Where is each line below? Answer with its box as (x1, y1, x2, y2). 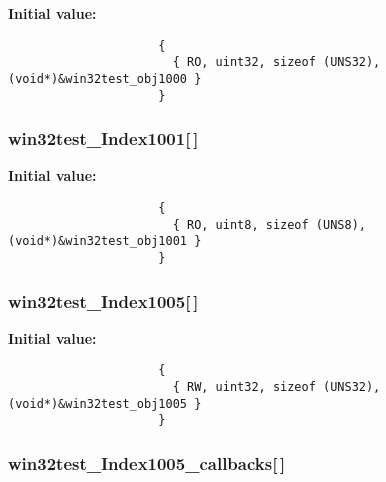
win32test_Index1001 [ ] (8, 126, 199, 151)
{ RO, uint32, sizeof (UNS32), (172, 55, 381, 70)
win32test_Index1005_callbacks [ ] (8, 451, 286, 476)
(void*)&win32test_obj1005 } (8, 396, 202, 411)
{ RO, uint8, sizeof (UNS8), (172, 217, 366, 232)
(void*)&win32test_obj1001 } (8, 234, 202, 249)
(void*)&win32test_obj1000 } (8, 71, 202, 86)
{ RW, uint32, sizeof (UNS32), (172, 380, 381, 395)
